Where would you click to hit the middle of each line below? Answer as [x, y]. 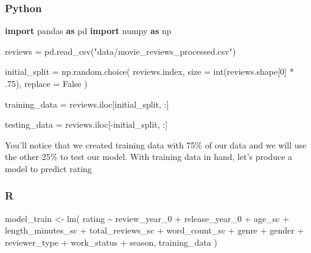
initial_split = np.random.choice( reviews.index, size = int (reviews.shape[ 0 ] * [149, 71]
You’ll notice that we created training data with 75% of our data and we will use [156, 144]
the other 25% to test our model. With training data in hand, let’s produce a [149, 157]
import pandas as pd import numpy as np [88, 31]
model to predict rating [48, 168]
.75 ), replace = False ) [46, 83]
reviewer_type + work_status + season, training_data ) [111, 242]
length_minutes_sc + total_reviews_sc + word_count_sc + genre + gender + [155, 230]
